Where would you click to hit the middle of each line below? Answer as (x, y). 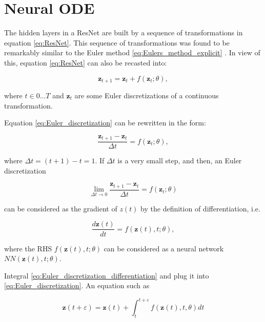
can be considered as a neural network (164, 248)
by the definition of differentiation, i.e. (200, 208)
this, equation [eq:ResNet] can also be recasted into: (86, 62)
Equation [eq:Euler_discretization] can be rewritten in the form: (105, 123)
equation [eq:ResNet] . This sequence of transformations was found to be (117, 42)
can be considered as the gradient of (61, 208)
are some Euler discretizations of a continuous (147, 95)
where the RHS (28, 248)
